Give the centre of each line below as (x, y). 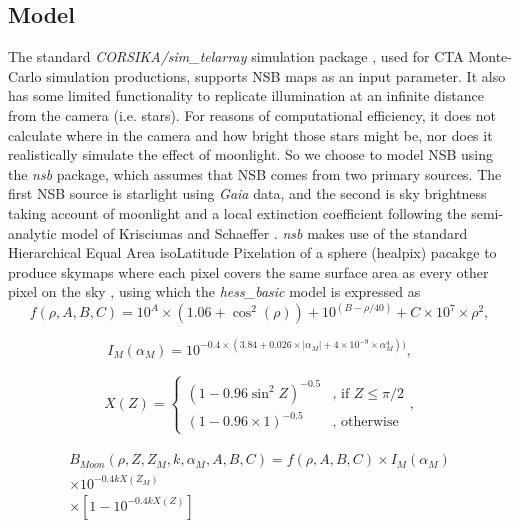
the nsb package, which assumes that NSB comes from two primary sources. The (255, 173)
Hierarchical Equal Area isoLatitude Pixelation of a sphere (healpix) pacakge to (252, 252)
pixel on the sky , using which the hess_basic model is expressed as (214, 291)
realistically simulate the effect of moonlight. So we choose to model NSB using (251, 154)
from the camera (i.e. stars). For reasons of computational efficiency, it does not (252, 114)
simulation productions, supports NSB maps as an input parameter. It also (276, 75)
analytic (32, 232)
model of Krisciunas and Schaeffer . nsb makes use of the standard (264, 232)
